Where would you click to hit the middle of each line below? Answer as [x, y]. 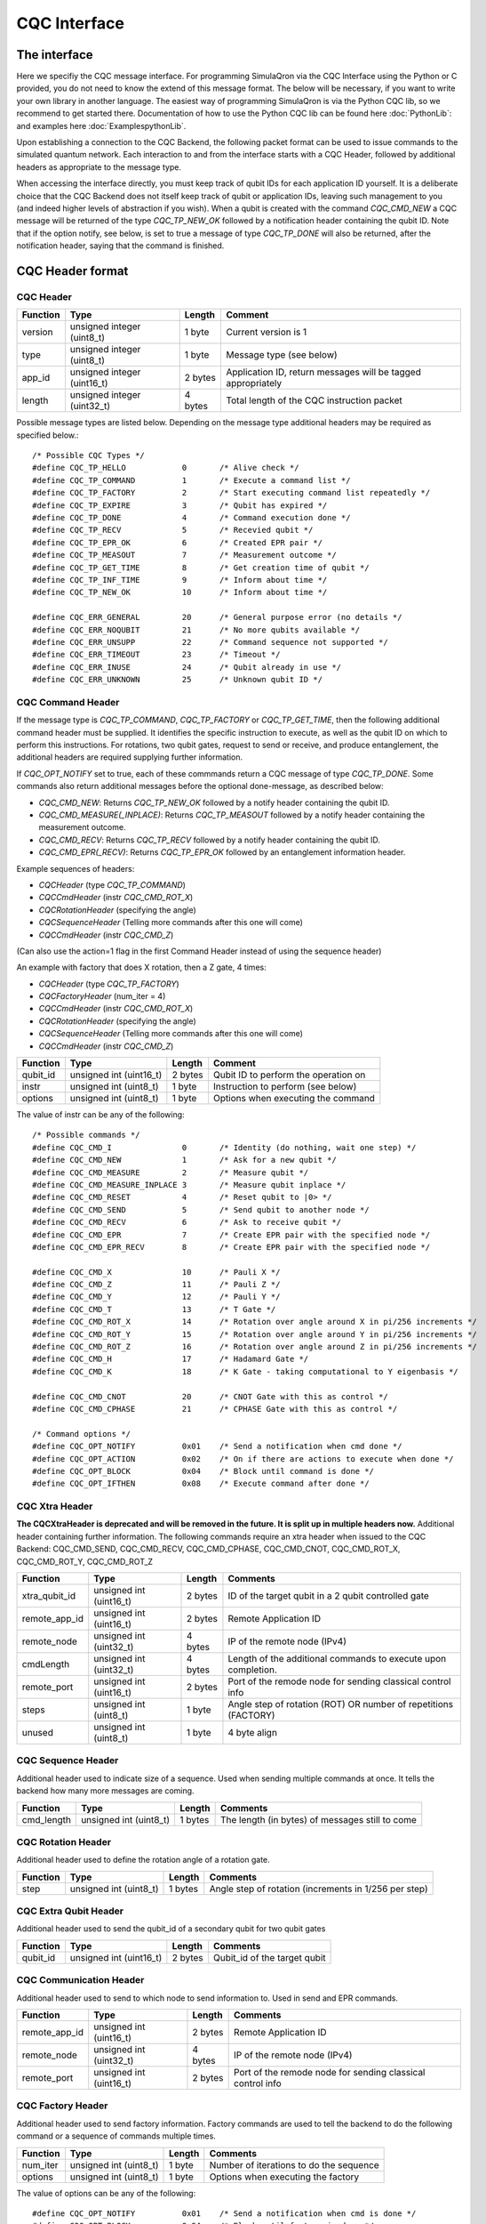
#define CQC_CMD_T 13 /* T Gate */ [154, 1309]
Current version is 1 [267, 332]
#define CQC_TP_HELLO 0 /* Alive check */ [166, 468]
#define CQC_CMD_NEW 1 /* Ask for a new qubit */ [184, 1160]
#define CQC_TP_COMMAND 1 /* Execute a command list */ [191, 480]
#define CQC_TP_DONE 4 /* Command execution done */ [191, 518]
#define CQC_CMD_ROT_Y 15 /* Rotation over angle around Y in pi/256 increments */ [255, 1334]
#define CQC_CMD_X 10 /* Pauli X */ [156, 1272]
